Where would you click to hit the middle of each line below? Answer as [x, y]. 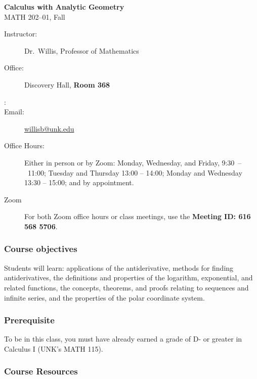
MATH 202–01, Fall [35, 16]
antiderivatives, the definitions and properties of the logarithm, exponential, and [128, 278]
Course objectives [41, 249]
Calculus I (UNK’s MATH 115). [54, 348]
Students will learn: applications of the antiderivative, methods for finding [119, 267]
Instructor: [21, 34]
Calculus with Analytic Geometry [64, 7]
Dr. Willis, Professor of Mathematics [82, 50]
